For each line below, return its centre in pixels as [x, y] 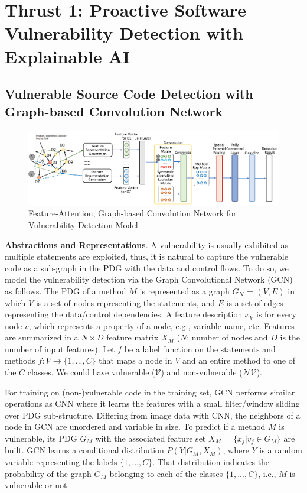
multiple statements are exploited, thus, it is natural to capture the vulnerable [146, 256]
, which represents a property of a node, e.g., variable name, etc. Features [161, 325]
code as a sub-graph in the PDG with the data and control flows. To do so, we [147, 267]
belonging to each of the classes [166, 473]
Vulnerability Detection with [124, 33]
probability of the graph [48, 473]
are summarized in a [42, 337]
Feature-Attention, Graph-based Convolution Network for [133, 213]
